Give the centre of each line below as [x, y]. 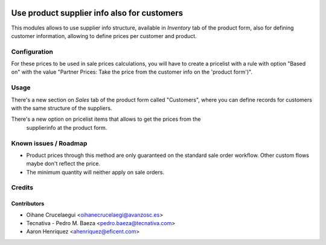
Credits [22, 188]
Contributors [28, 204]
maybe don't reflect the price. [63, 164]
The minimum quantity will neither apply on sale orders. [95, 172]
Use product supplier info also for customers [97, 13]
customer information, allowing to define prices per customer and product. [104, 36]
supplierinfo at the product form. [67, 127]
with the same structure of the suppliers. [62, 108]
